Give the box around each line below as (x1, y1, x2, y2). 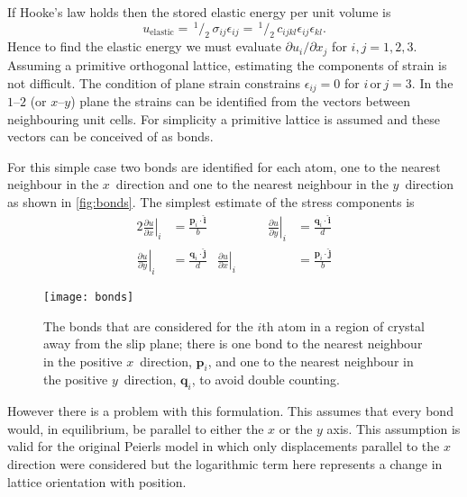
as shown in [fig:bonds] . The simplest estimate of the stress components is (7, 192, 415, 211)
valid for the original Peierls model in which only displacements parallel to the (7, 437, 440, 456)
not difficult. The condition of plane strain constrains (7, 73, 301, 92)
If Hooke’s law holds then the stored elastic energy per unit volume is (7, 3, 391, 21)
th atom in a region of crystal (261, 316, 425, 335)
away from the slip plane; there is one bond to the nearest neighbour (43, 334, 423, 353)
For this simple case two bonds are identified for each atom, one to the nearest (7, 157, 441, 176)
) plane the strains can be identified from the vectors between (70, 91, 410, 110)
